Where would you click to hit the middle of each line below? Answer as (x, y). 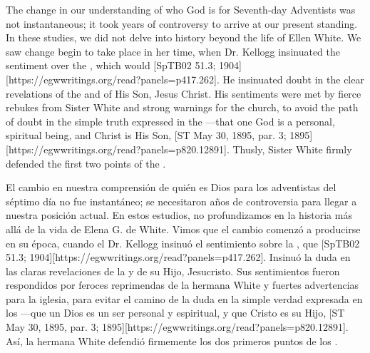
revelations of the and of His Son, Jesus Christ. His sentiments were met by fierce (184, 93)
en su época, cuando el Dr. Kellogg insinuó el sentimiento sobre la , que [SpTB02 (183, 243)
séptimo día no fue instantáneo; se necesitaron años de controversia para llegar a (181, 201)
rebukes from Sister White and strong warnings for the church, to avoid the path (182, 107)
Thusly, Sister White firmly (292, 149)
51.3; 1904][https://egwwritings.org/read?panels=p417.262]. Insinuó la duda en (178, 257)
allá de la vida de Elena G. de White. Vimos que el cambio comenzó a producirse (183, 229)
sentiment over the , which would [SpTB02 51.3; (111, 65)
